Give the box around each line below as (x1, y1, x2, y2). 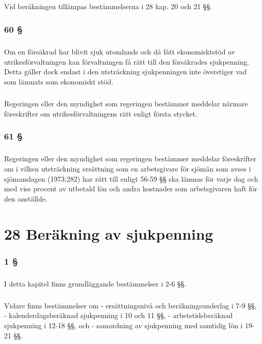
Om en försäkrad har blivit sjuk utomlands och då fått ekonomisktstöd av (4, 46, 235, 57)
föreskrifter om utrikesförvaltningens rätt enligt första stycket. (4, 108, 198, 119)
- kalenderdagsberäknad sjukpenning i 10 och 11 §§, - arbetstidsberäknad (4, 310, 233, 321)
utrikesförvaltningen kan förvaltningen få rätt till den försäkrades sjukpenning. (4, 56, 249, 67)
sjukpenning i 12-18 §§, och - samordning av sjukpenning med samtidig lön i (4, 320, 243, 331)
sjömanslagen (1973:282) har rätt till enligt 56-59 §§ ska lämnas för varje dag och (4, 173, 258, 184)
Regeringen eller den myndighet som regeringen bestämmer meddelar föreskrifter (4, 153, 256, 164)
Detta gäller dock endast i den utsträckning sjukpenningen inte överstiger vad (4, 66, 247, 77)
